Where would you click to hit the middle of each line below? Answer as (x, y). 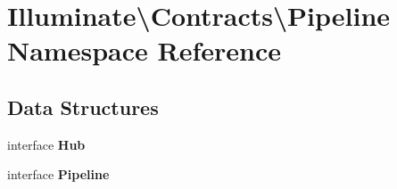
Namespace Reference (144, 50)
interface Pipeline (58, 174)
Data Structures (83, 107)
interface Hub (46, 144)
